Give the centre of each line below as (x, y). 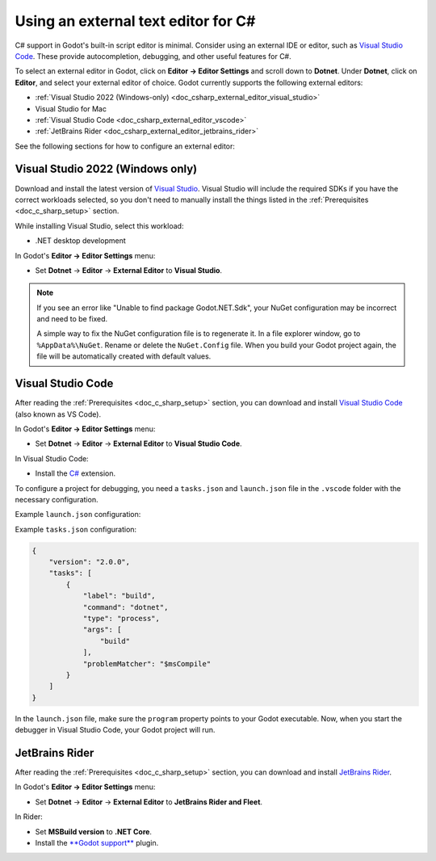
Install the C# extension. (75, 473)
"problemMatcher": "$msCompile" (147, 664)
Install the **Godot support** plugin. (97, 842)
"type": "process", (122, 619)
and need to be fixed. (72, 319)
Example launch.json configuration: (78, 514)
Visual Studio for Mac (71, 108)
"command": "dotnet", (126, 607)
